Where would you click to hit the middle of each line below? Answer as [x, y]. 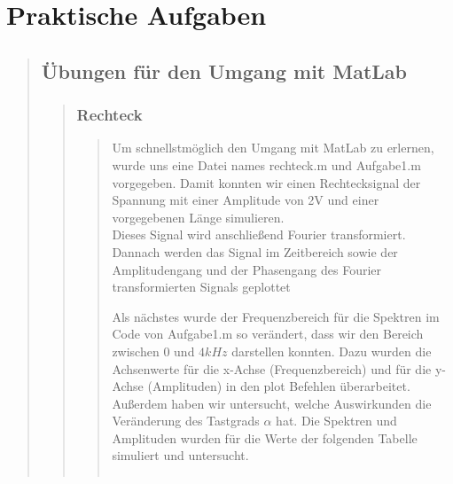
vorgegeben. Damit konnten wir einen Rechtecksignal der [266, 182]
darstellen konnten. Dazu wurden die [332, 351]
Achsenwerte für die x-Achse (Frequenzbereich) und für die [272, 368]
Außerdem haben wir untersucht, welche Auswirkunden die [272, 403]
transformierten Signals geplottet [201, 287]
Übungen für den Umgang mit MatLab [224, 70]
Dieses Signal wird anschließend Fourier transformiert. [259, 234]
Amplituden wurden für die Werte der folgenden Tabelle [265, 437]
